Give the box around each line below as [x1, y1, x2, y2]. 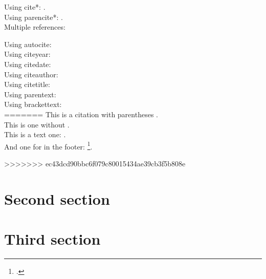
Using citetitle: [4, 79, 50, 90]
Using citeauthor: [4, 69, 58, 79]
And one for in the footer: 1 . [4, 139, 93, 152]
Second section [4, 188, 110, 209]
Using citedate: [4, 58, 51, 69]
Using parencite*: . [4, 11, 63, 22]
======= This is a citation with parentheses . [4, 109, 158, 119]
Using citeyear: [4, 49, 51, 59]
